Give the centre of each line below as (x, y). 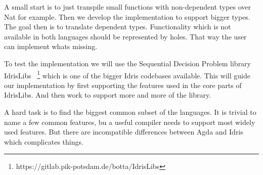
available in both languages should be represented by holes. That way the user (125, 36)
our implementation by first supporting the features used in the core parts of (123, 85)
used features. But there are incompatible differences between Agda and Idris (124, 132)
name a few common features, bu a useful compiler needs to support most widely (130, 122)
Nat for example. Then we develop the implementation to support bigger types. (127, 16)
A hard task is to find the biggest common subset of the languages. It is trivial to (130, 112)
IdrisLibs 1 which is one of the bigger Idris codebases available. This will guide (127, 74)
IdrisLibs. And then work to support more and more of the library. (108, 95)
